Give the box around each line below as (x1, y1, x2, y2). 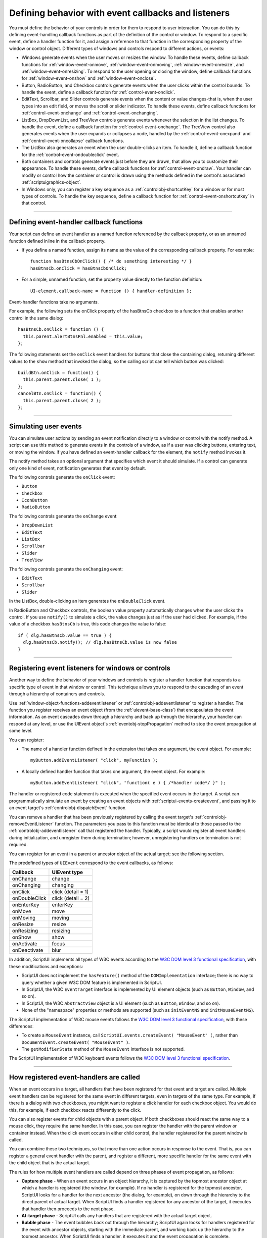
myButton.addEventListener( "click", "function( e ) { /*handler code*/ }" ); (30, 780, 226, 786)
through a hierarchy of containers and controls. (9, 691, 106, 697)
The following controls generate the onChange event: (9, 513, 118, 519)
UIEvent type (52, 869, 84, 876)
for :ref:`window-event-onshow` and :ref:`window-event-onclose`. (21, 75, 156, 81)
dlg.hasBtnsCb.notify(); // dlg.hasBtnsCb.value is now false (23, 639, 178, 645)
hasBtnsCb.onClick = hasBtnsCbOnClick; (30, 265, 127, 271)
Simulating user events (9, 422, 82, 430)
